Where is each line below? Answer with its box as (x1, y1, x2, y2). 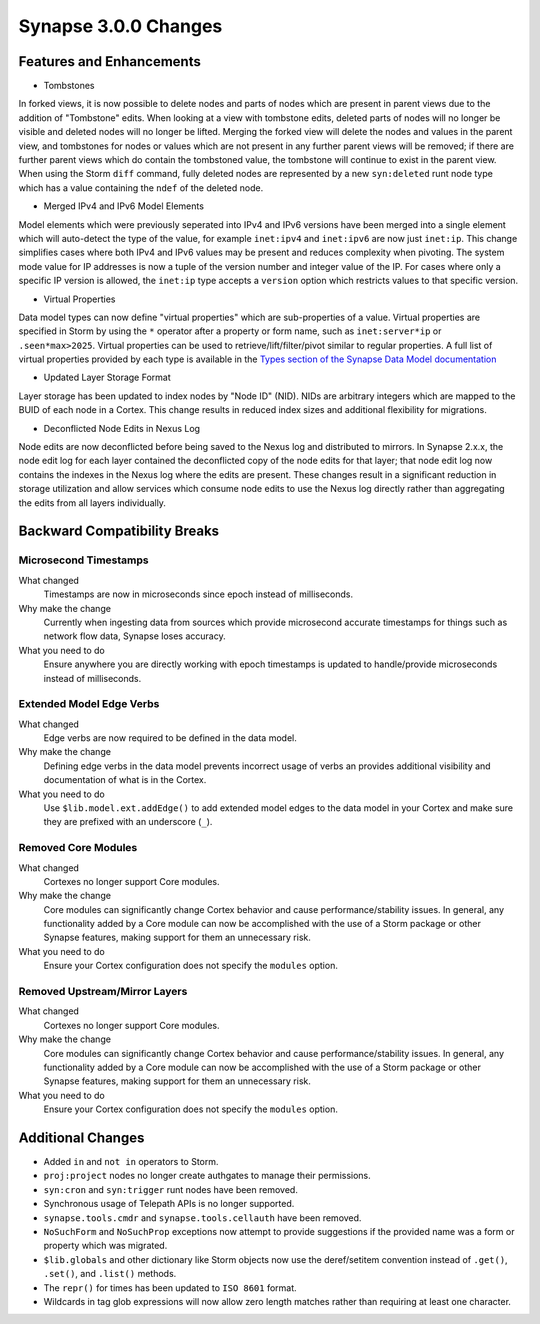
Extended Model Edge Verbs (18, 697, 160, 711)
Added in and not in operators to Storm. (43, 1156, 219, 1168)
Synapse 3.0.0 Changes (18, 15, 223, 37)
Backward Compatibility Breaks (18, 523, 220, 540)
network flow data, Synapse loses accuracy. (43, 630, 226, 642)
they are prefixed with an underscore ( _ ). (43, 816, 213, 828)
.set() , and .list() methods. (43, 1268, 177, 1280)
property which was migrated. (43, 1240, 168, 1252)
